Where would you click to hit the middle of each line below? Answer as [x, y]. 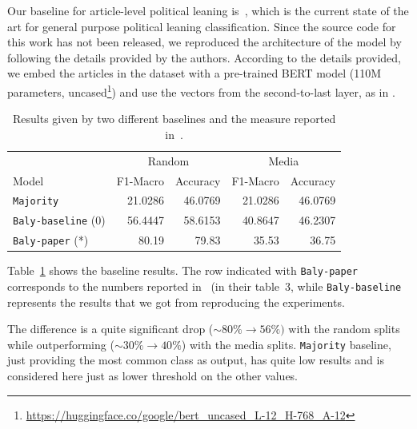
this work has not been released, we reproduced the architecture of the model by [204, 42]
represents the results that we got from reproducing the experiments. [176, 302]
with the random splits [344, 329]
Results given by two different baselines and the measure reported [174, 119]
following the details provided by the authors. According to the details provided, [204, 57]
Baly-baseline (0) [59, 220]
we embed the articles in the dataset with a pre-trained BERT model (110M [194, 73]
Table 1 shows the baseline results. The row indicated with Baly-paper [182, 270]
